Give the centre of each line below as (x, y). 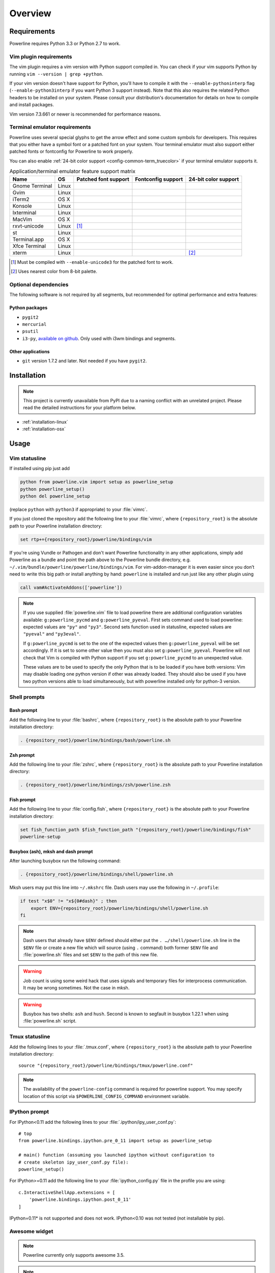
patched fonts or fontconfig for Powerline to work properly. (71, 151)
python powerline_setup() (52, 489)
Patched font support (103, 179)
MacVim (22, 219)
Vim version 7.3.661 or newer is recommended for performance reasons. (85, 114)
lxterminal (24, 212)
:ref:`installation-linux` (45, 422)
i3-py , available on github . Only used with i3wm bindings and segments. (99, 338)
